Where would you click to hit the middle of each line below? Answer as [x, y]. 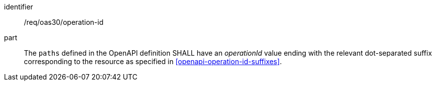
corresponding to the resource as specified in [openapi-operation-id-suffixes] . [153, 61]
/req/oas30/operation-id [64, 22]
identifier [19, 7]
